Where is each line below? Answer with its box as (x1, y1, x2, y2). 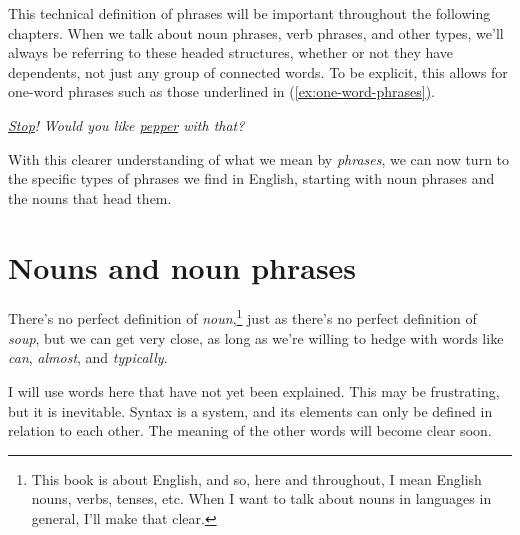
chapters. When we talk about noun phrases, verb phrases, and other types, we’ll (8, 22, 504, 43)
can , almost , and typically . (8, 347, 168, 368)
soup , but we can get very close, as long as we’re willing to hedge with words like (8, 327, 504, 348)
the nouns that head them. (8, 187, 172, 208)
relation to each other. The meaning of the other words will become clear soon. (8, 420, 492, 441)
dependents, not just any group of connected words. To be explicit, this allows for (8, 61, 508, 82)
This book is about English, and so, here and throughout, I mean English (31, 468, 482, 489)
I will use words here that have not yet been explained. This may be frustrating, (8, 380, 500, 401)
